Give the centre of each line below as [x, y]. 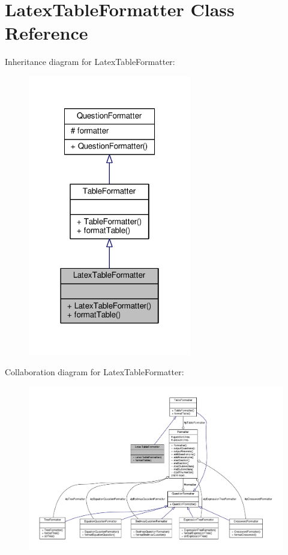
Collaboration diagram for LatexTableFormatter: [94, 372]
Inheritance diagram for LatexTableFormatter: [90, 62]
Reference [46, 33]
